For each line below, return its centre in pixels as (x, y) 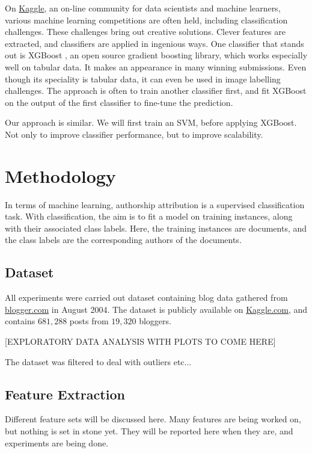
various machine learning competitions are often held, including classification (146, 20)
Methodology (60, 175)
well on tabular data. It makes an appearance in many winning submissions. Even (156, 66)
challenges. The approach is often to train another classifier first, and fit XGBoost (156, 91)
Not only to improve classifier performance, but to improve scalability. (134, 134)
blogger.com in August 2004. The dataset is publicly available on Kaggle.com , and (156, 309)
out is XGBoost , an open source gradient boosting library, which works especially (156, 55)
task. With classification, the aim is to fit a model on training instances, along (149, 216)
